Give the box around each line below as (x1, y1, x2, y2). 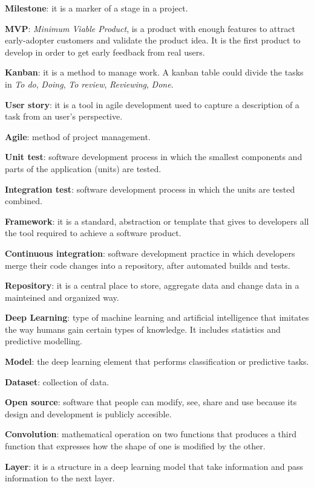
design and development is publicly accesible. (5, 407, 172, 420)
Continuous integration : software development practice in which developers (5, 246, 295, 259)
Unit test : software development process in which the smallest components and (5, 150, 303, 163)
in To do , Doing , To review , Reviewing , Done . (5, 77, 174, 90)
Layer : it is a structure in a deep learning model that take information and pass (5, 460, 304, 472)
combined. (5, 194, 42, 207)
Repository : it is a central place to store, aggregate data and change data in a (5, 279, 299, 292)
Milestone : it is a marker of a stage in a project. (5, 2, 188, 14)
